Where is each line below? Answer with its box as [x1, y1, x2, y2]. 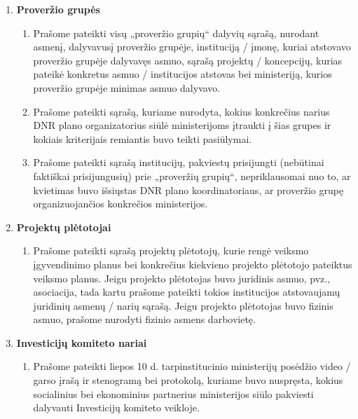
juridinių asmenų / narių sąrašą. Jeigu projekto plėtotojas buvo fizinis [33, 298, 333, 312]
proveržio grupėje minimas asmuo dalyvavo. [33, 80, 221, 95]
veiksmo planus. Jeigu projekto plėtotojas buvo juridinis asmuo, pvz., [33, 270, 331, 285]
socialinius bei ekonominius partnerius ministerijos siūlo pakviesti [33, 386, 314, 401]
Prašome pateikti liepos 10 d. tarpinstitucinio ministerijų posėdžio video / [33, 359, 351, 373]
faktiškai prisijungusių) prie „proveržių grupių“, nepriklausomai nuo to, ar [33, 168, 351, 183]
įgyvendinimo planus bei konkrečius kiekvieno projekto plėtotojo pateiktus [33, 256, 352, 271]
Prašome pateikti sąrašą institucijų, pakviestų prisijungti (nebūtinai [33, 155, 324, 170]
